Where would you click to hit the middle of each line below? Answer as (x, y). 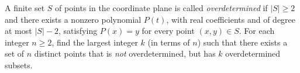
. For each (257, 31)
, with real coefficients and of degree (231, 19)
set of (15, 53)
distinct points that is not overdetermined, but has (125, 53)
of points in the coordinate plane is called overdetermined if (161, 8)
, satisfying (78, 31)
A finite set (25, 8)
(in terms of (169, 42)
